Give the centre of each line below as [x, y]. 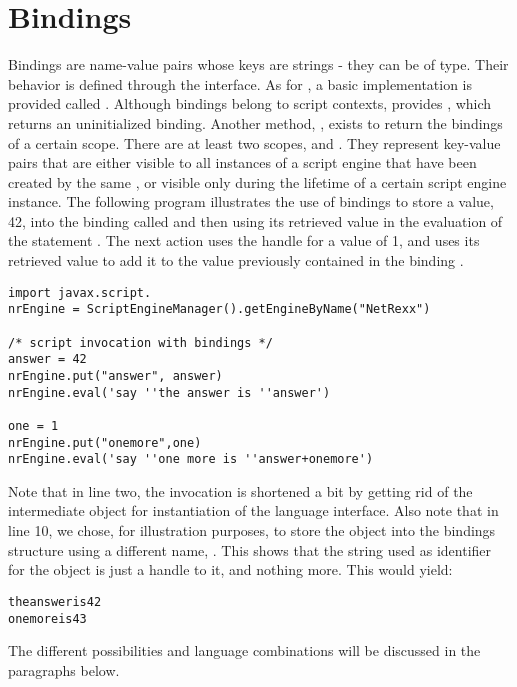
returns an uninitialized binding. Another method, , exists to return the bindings [255, 122]
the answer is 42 [55, 601]
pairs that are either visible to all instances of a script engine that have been [242, 162]
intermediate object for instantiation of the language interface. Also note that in [253, 510]
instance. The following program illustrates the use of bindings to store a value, [251, 201]
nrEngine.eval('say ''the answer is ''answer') [169, 392]
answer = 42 [47, 359]
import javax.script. [80, 292]
